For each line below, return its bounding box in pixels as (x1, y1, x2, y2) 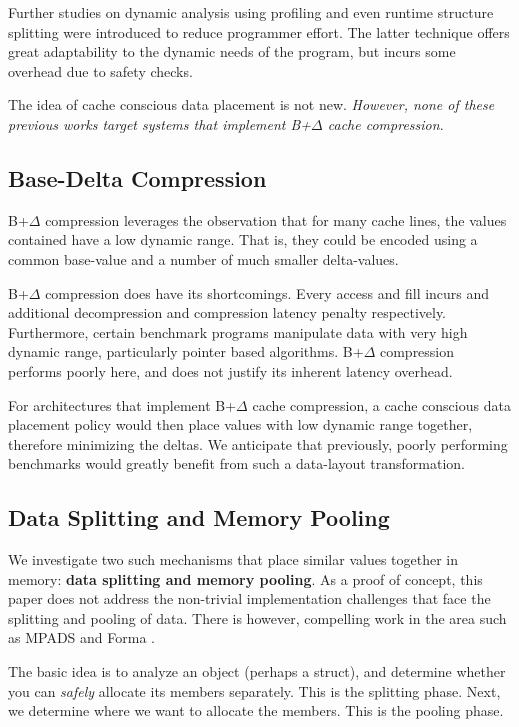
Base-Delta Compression (8, 162, 267, 193)
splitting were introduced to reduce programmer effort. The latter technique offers (8, 21, 510, 42)
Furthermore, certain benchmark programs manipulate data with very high (8, 321, 468, 342)
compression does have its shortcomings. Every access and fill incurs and (45, 282, 490, 303)
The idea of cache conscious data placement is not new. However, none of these (8, 94, 495, 115)
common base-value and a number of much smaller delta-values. (8, 248, 399, 269)
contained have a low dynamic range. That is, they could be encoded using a (8, 229, 478, 250)
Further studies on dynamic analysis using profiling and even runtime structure (8, 2, 494, 22)
